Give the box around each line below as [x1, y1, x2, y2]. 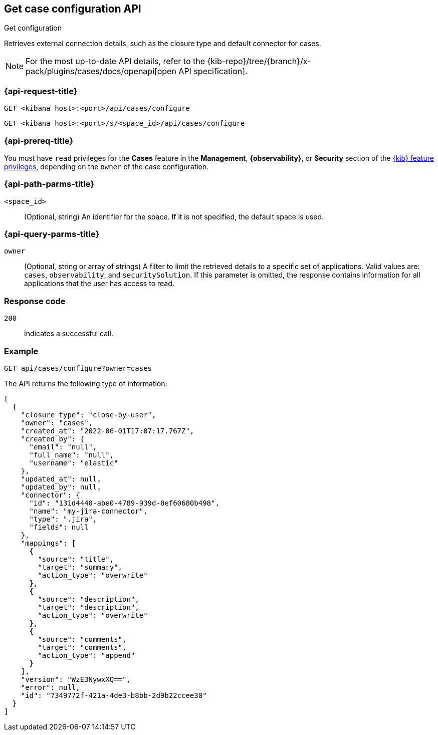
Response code [4, 296, 66, 306]
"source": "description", [38, 595, 139, 603]
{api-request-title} [4, 86, 78, 96]
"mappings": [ [21, 539, 76, 547]
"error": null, [21, 683, 80, 691]
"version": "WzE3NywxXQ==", [21, 675, 131, 683]
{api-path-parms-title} [4, 179, 94, 189]
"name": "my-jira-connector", [29, 507, 148, 515]
